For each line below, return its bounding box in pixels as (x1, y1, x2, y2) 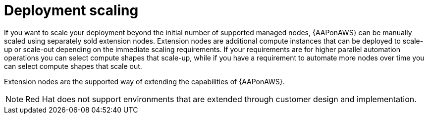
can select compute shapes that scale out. (4, 61, 142, 70)
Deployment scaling (4, 2, 139, 19)
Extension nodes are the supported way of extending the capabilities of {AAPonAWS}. (4, 77, 285, 86)
